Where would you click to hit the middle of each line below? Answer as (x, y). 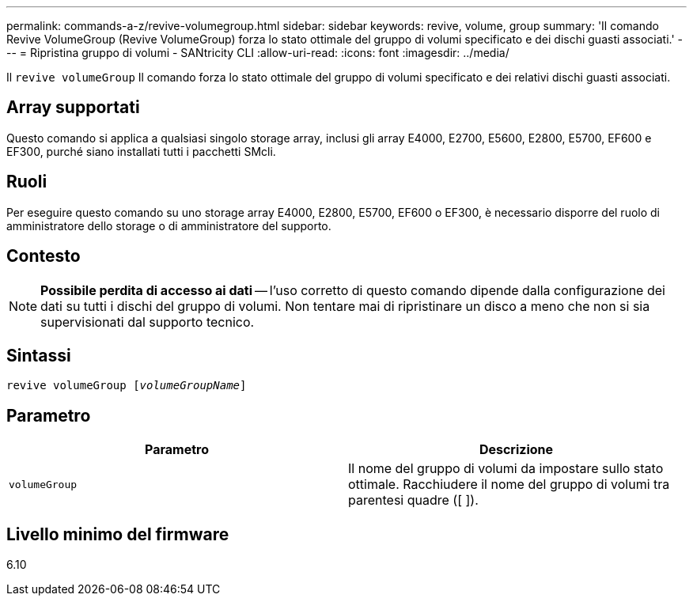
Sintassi (39, 355)
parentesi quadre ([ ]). (413, 500)
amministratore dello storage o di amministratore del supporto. (169, 225)
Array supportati (73, 108)
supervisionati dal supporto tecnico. (148, 322)
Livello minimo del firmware (118, 534)
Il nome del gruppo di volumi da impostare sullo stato (506, 469)
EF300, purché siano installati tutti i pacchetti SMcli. (141, 151)
